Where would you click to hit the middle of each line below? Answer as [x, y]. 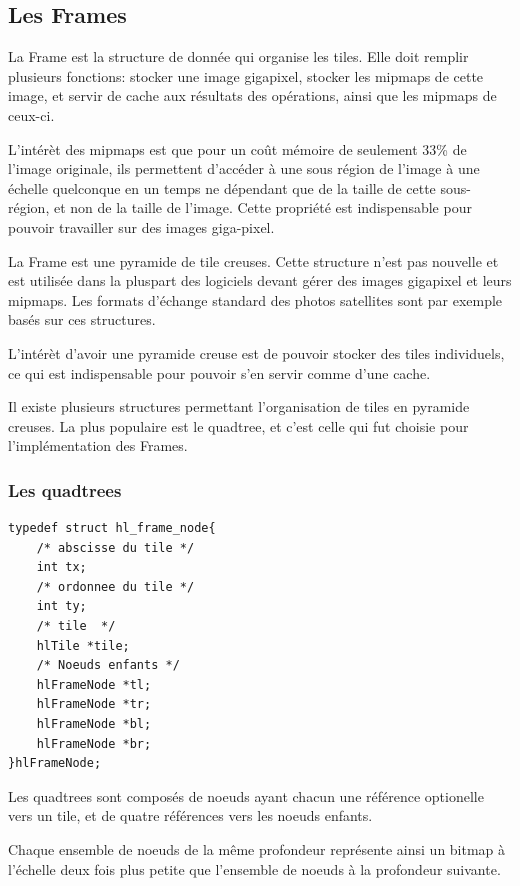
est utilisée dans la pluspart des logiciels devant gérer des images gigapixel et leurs [260, 280]
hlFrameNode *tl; [94, 684]
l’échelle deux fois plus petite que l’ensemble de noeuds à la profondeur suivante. [254, 868]
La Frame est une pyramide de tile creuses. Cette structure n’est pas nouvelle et [253, 260]
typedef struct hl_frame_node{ [112, 528]
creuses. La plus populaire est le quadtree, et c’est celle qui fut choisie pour [238, 425]
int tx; [61, 567]
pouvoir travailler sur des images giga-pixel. [141, 226]
